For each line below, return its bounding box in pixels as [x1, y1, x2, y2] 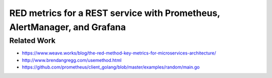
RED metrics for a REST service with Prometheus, [9, 7, 220, 18]
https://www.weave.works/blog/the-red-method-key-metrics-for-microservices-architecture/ [22, 50, 217, 56]
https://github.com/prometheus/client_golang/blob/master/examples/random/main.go [22, 64, 200, 70]
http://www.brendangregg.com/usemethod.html [22, 57, 122, 63]
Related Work [9, 36, 55, 45]
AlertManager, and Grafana [9, 21, 126, 32]
